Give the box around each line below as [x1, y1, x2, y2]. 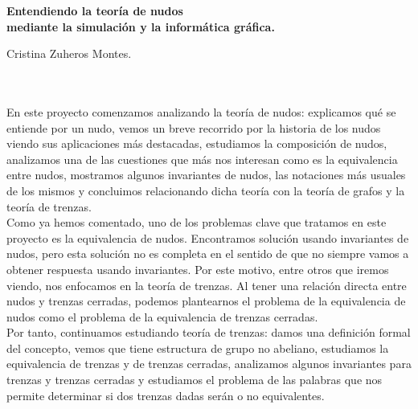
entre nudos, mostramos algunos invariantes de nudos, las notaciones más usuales [6, 166, 406, 183]
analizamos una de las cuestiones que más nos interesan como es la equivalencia [6, 150, 398, 167]
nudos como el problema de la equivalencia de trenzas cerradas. [6, 308, 318, 325]
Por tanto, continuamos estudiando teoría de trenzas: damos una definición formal [6, 324, 411, 341]
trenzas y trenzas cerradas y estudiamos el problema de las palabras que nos [6, 371, 383, 388]
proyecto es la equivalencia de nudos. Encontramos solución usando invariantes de [6, 229, 409, 246]
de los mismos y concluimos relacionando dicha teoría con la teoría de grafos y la [6, 182, 405, 198]
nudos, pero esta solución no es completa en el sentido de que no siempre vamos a [6, 245, 409, 262]
